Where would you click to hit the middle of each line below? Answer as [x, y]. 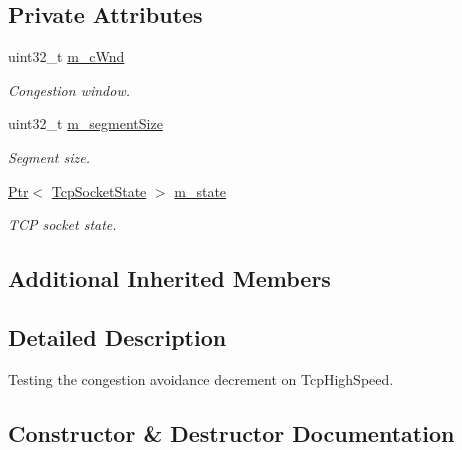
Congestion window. [69, 89]
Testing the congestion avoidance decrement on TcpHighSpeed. [201, 378]
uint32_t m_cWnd [66, 56]
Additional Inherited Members [169, 278]
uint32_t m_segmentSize [85, 123]
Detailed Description [117, 336]
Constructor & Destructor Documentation [231, 432]
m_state [200, 190]
